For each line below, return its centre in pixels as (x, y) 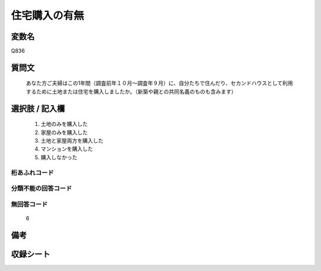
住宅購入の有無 (48, 15)
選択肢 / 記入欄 (38, 108)
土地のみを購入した (64, 124)
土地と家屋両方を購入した (72, 141)
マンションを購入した (67, 149)
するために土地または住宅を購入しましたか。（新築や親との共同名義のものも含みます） (131, 92)
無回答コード (29, 204)
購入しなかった (59, 157)
